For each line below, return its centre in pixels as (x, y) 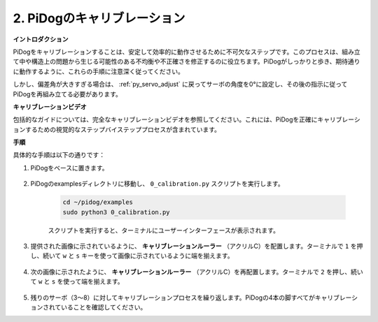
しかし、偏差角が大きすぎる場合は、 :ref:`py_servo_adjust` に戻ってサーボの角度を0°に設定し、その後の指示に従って (180, 85)
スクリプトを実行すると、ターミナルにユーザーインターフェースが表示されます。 (164, 230)
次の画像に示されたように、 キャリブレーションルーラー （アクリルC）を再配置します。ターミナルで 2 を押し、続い (197, 272)
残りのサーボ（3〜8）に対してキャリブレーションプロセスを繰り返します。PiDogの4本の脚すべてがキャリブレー (191, 298)
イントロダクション (41, 39)
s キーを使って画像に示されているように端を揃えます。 (155, 256)
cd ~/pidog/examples (98, 202)
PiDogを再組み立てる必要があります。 (68, 94)
